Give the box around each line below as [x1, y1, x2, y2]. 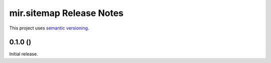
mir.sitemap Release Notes [9, 7, 124, 18]
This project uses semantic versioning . [9, 25, 89, 31]
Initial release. [9, 51, 38, 57]
